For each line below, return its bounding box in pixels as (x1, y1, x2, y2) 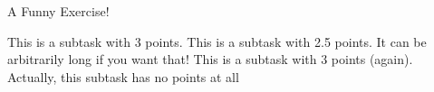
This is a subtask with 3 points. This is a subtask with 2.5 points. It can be (7, 32, 427, 51)
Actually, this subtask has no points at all (7, 67, 239, 86)
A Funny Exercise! (7, 2, 110, 20)
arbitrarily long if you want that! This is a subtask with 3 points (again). (7, 50, 413, 69)
